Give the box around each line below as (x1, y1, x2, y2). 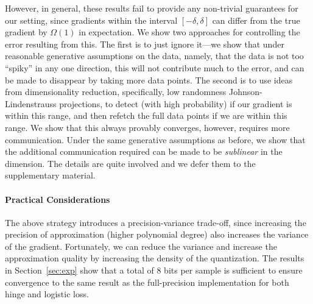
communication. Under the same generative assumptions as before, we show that (5, 133, 306, 146)
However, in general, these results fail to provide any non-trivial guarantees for (5, 2, 298, 14)
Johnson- (228, 85, 262, 98)
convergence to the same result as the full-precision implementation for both (5, 275, 289, 288)
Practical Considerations (5, 193, 110, 205)
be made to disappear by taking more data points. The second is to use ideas (5, 73, 293, 86)
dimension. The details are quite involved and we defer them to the (5, 157, 256, 169)
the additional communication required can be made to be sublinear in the (5, 145, 283, 158)
